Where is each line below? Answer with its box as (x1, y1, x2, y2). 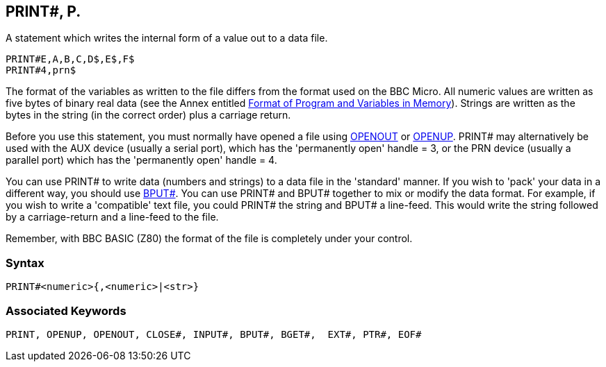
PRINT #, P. (6, 3, 81, 20)
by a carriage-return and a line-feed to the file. (6, 211, 219, 223)
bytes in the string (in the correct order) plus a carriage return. (6, 109, 291, 121)
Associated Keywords (6, 303, 126, 318)
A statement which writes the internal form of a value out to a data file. (6, 32, 328, 44)
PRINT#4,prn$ (6, 65, 76, 76)
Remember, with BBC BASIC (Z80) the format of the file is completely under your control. (6, 232, 413, 245)
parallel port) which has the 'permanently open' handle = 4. (6, 154, 277, 167)
